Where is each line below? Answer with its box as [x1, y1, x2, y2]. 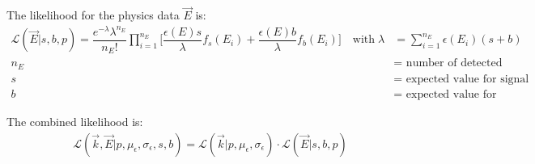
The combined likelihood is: [6, 112, 143, 129]
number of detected [405, 57, 503, 69]
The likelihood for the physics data [6, 6, 180, 23]
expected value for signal [405, 73, 529, 85]
